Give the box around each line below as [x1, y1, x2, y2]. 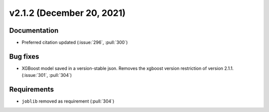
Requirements [9, 85, 54, 94]
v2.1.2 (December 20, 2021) [9, 7, 126, 18]
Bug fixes [9, 52, 39, 60]
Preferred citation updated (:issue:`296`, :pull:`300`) [21, 40, 128, 46]
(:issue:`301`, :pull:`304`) [21, 72, 72, 78]
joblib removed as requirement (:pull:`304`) [21, 98, 115, 104]
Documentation [9, 26, 59, 35]
